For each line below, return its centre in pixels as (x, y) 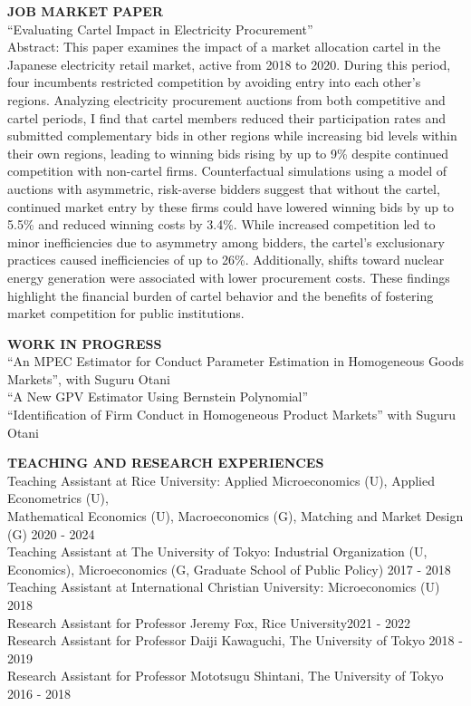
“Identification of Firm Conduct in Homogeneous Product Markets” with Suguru (232, 415)
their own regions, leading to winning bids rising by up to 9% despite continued (228, 153)
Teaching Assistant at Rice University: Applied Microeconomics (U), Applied (221, 480)
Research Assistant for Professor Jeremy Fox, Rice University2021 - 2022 (209, 622)
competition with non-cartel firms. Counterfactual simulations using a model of (227, 171)
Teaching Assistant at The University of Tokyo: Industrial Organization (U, (217, 551)
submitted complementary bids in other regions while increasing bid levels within (232, 135)
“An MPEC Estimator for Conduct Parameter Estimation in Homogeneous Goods (235, 361)
